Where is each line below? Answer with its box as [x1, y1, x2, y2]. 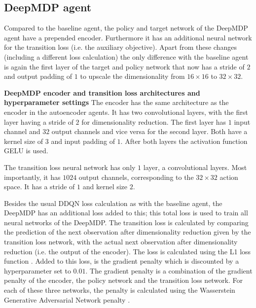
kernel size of [4, 136, 43, 146]
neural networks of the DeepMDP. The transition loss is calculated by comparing [4, 217, 249, 227]
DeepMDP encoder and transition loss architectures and [4, 87, 200, 98]
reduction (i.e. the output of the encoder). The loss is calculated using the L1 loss [4, 246, 251, 256]
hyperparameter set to [4, 265, 71, 275]
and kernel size [82, 181, 128, 192]
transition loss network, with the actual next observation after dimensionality [4, 237, 238, 247]
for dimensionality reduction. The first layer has [81, 116, 226, 127]
